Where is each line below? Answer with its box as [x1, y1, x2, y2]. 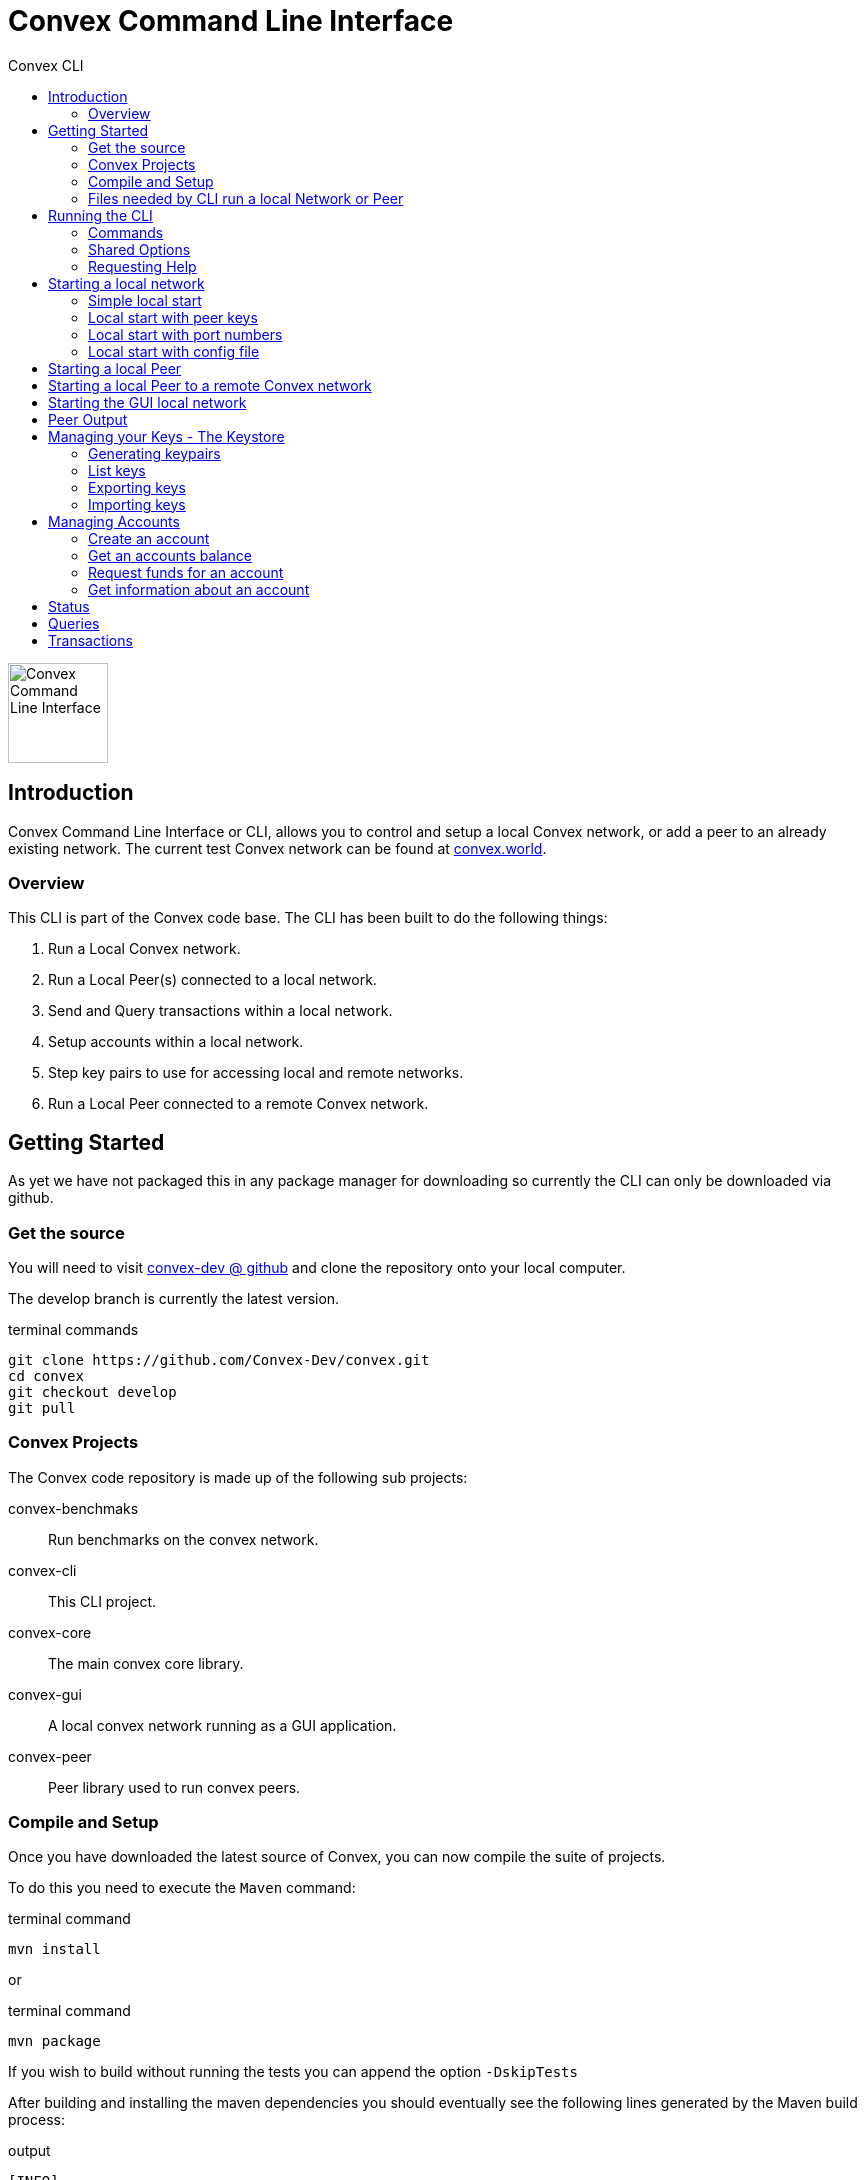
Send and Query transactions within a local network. [48, 1002, 393, 1020]
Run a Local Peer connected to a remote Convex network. [48, 1095, 429, 1113]
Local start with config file [88, 342, 260, 360]
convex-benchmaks [8, 1499, 139, 1517]
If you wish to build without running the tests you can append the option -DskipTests [8, 2063, 578, 2081]
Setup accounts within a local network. [48, 1033, 304, 1051]
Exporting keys [88, 478, 186, 496]
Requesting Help [88, 257, 197, 275]
